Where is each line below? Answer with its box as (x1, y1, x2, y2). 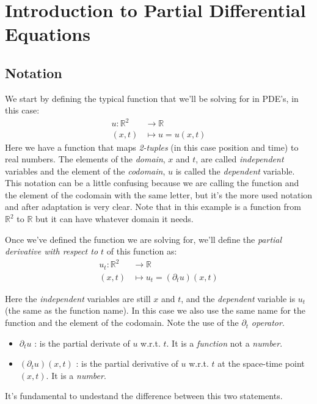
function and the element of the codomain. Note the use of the (5, 316, 239, 329)
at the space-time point (217, 357, 305, 370)
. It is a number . (46, 369, 106, 381)
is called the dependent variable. (175, 164, 295, 177)
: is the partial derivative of (76, 357, 178, 370)
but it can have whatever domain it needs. (35, 212, 194, 225)
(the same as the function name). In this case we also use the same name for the (5, 304, 306, 317)
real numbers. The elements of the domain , (5, 153, 166, 165)
